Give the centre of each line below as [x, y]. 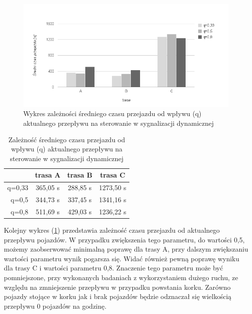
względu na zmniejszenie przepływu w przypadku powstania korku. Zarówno [117, 287]
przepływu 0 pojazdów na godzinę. [55, 306]
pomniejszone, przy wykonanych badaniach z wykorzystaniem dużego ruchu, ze [121, 277]
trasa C [113, 175]
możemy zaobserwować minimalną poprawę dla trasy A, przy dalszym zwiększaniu [126, 249]
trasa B [80, 175]
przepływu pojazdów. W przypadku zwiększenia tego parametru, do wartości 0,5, [124, 239]
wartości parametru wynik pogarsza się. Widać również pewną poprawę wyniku [122, 258]
